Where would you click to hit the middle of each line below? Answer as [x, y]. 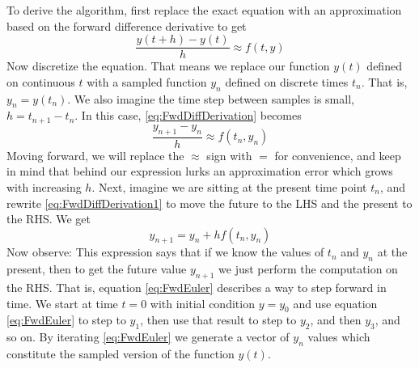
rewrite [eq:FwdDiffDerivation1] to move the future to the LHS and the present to [209, 203]
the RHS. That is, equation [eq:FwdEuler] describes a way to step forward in [197, 288]
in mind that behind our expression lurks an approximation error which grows [200, 171]
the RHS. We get [49, 219]
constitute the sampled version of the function [121, 354]
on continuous [41, 81]
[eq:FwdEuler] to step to [66, 320]
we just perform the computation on [308, 269]
